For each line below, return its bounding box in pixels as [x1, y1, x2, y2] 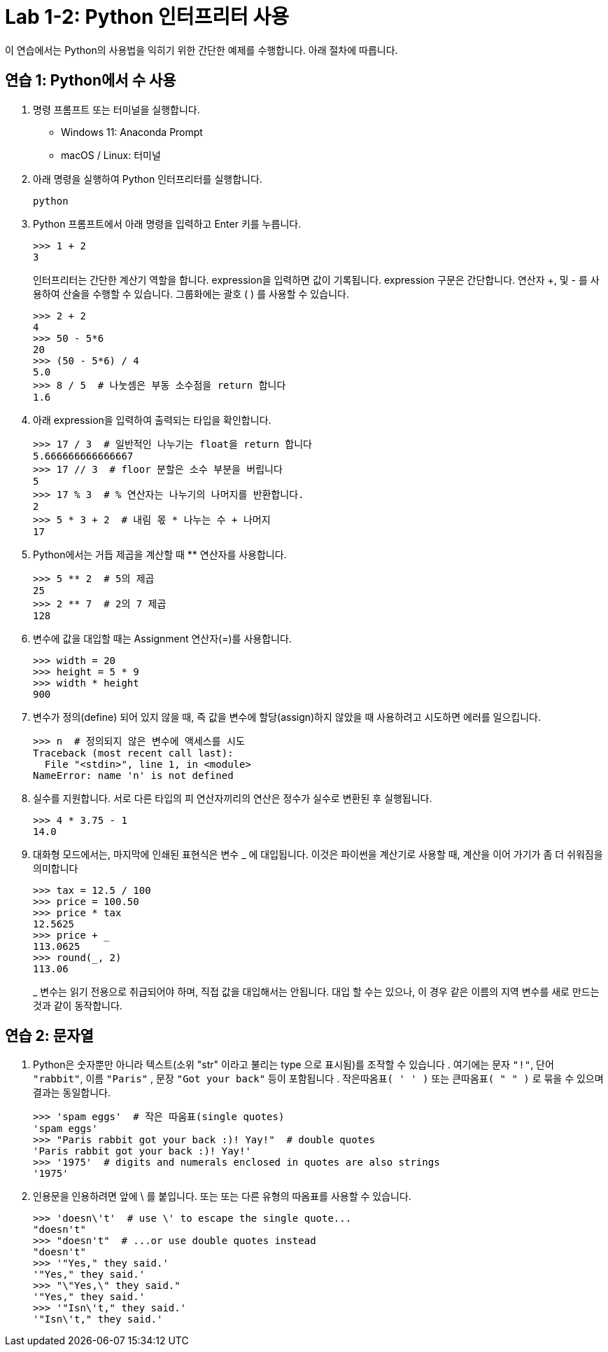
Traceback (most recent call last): [33, 747, 234, 759]
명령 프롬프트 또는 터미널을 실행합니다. [33, 103, 200, 116]
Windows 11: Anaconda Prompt [61, 125, 203, 138]
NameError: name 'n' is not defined [33, 769, 234, 781]
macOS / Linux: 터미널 [61, 149, 161, 161]
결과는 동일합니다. [33, 1087, 111, 1099]
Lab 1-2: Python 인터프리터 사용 [5, 5, 289, 29]
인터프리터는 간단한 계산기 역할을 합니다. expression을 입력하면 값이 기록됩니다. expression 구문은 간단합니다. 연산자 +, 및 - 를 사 [33, 273, 600, 286]
